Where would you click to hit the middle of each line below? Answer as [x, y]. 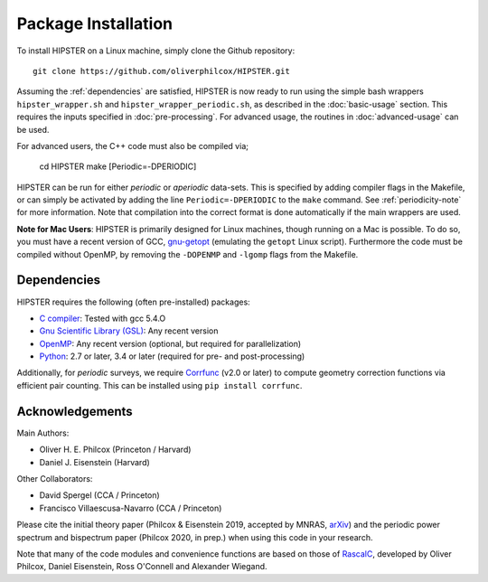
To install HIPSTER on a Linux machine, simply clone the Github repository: [156, 51]
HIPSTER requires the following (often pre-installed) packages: [133, 302]
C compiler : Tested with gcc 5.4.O [103, 318]
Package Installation [95, 23]
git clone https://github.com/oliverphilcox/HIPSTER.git [162, 71]
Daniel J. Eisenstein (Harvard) [95, 462]
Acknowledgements [75, 411]
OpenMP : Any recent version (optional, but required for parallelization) [170, 343]
